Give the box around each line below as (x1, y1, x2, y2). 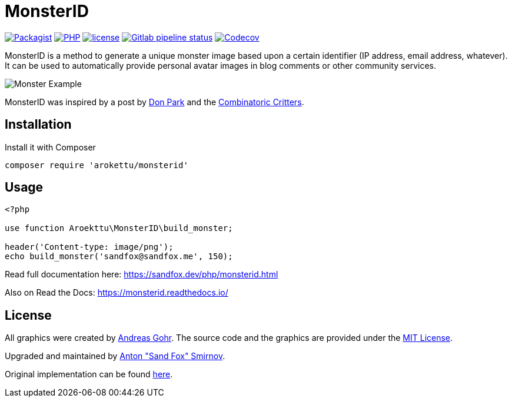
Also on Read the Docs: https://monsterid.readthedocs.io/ (5, 287, 228, 298)
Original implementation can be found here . (5, 369, 173, 380)
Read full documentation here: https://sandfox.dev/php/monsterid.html (5, 269, 278, 280)
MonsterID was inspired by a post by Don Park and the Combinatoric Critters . (5, 96, 304, 107)
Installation (5, 117, 72, 132)
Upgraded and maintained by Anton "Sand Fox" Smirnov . (5, 351, 225, 361)
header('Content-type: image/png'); (5, 242, 174, 252)
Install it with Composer (5, 142, 96, 152)
